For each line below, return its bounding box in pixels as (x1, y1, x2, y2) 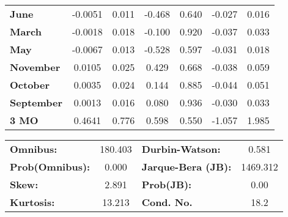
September (10, 95, 63, 109)
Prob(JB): (141, 177, 192, 191)
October (10, 78, 50, 92)
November (10, 60, 61, 74)
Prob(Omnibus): (10, 160, 90, 174)
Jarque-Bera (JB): (141, 160, 232, 174)
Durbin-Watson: (141, 142, 221, 156)
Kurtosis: (10, 195, 55, 209)
